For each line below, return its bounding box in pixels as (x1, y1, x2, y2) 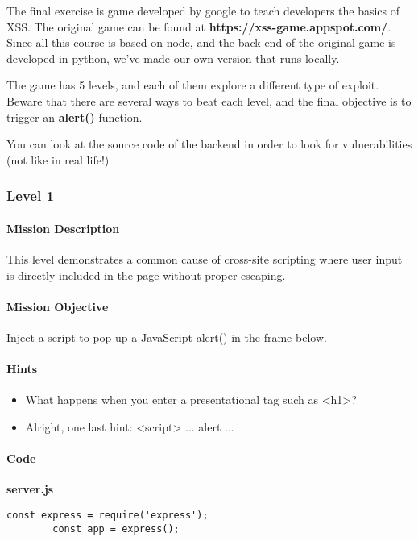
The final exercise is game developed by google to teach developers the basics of (6, 2, 400, 19)
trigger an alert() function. (6, 108, 143, 125)
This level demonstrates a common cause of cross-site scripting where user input (6, 250, 403, 267)
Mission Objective (6, 298, 109, 314)
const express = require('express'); (6, 509, 209, 521)
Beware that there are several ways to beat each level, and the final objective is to (6, 92, 412, 109)
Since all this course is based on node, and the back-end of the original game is (6, 34, 396, 51)
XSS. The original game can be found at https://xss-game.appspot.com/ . (6, 18, 391, 35)
